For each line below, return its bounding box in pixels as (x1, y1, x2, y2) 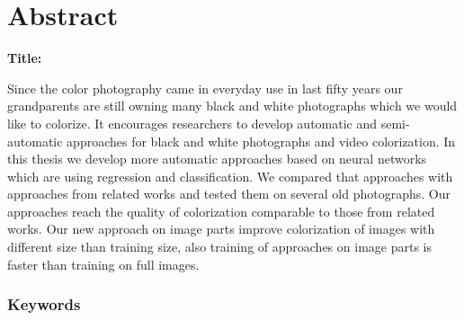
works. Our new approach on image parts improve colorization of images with (7, 219, 435, 238)
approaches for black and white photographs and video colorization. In (67, 131, 456, 150)
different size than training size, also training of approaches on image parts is (7, 237, 432, 256)
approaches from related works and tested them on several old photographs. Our (7, 184, 451, 203)
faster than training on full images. (7, 254, 200, 273)
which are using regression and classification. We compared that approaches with (7, 166, 453, 185)
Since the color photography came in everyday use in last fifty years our (7, 78, 403, 97)
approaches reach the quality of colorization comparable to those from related (7, 201, 435, 220)
